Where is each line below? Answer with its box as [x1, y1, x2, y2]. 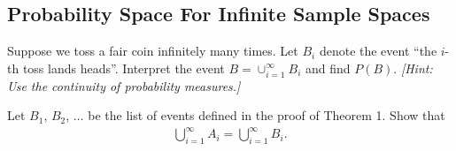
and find [305, 58, 351, 77]
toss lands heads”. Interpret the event [22, 58, 225, 77]
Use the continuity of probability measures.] [7, 76, 241, 94]
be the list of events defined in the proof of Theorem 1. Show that [88, 106, 445, 125]
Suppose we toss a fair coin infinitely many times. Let [7, 42, 298, 60]
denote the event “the [319, 42, 437, 60]
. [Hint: [393, 58, 433, 77]
